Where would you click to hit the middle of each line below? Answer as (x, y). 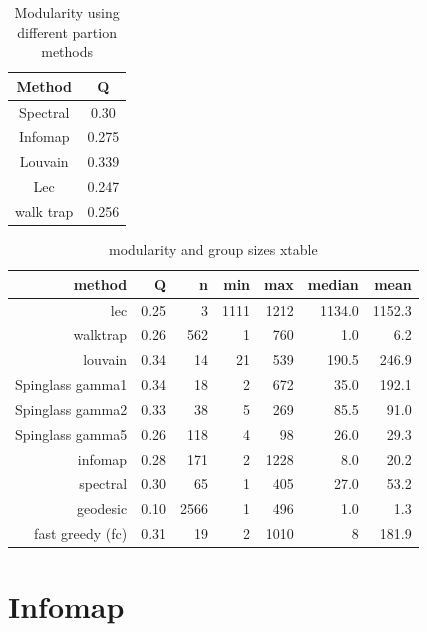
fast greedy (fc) (81, 533)
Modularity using (67, 12)
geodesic (102, 508)
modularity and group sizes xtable (213, 249)
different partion (67, 31)
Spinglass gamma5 (71, 433)
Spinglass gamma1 (71, 384)
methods (67, 51)
